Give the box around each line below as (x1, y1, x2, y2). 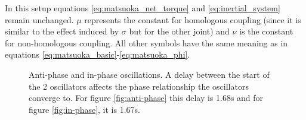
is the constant (239, 25, 293, 37)
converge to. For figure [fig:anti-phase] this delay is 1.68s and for (29, 91, 264, 104)
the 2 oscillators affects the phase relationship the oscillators (29, 80, 249, 92)
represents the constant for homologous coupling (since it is (84, 13, 301, 26)
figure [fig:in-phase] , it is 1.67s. (29, 103, 140, 115)
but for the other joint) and (129, 25, 230, 37)
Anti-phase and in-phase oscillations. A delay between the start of (29, 68, 270, 80)
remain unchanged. (5, 13, 74, 26)
